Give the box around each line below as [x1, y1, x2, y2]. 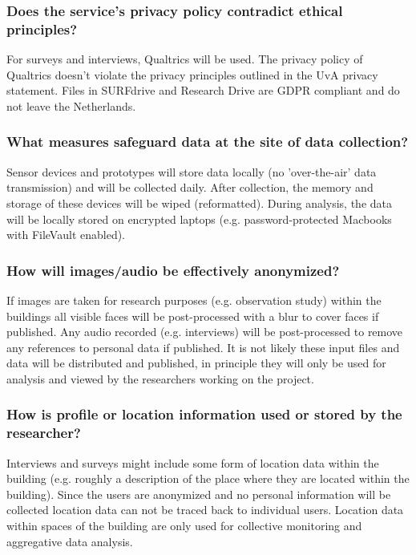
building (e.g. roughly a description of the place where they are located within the [6, 470, 410, 487]
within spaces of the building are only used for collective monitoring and [6, 517, 362, 533]
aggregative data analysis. [6, 533, 133, 549]
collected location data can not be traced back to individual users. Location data [6, 501, 404, 518]
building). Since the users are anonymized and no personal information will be [6, 485, 391, 502]
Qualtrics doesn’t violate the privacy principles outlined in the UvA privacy [6, 66, 378, 83]
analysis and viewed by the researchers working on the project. [6, 370, 314, 387]
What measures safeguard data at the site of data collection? [6, 132, 409, 152]
